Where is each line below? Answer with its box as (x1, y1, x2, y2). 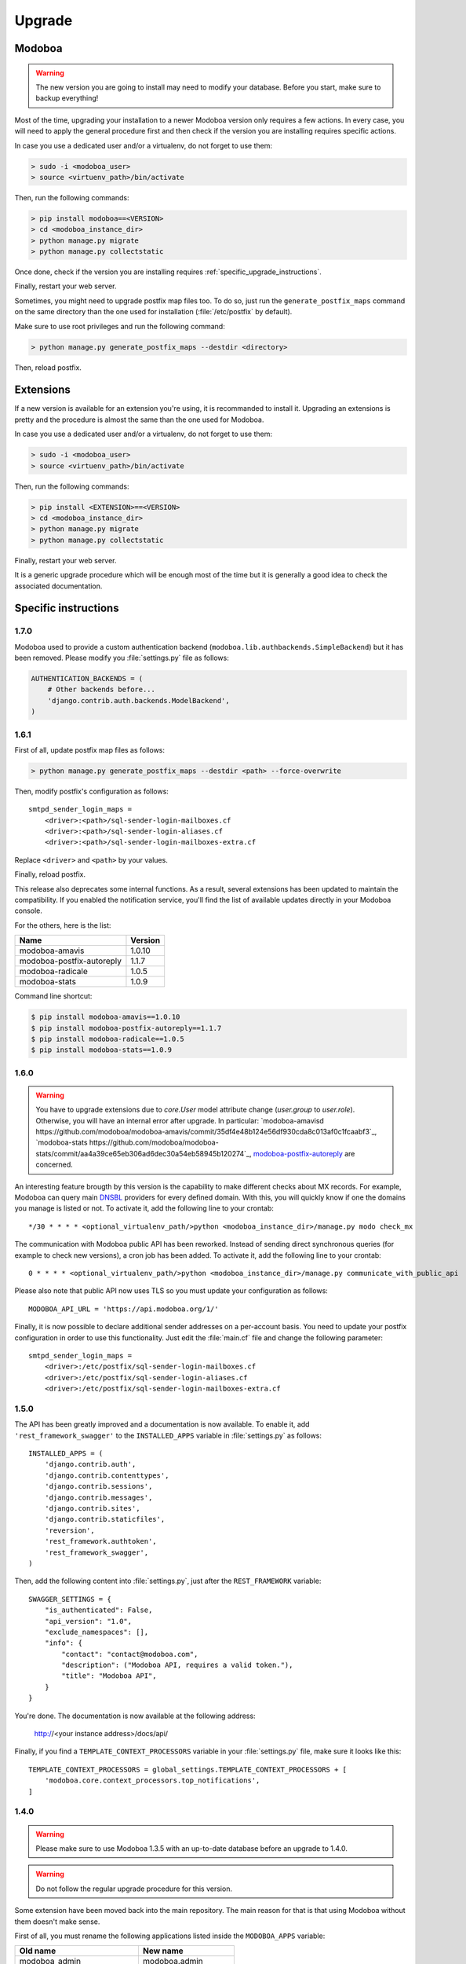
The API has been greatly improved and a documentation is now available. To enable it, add (14, 1420, 310, 1429)
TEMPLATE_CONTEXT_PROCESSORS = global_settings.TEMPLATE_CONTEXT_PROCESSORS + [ (28, 1764, 348, 1774)
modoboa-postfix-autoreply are (253, 1149, 355, 1158)
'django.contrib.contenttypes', (44, 1471, 169, 1480)
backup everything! (35, 93, 99, 103)
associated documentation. (14, 581, 103, 591)
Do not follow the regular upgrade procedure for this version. (35, 1884, 233, 1893)
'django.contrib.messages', (44, 1493, 153, 1502)
